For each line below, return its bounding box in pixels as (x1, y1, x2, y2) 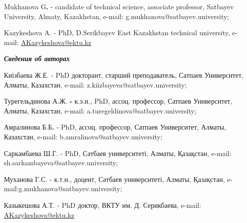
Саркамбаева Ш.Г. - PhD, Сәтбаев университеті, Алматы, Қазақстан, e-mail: (4, 148, 232, 158)
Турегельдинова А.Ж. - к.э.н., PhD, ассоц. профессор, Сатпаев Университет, (4, 96, 232, 106)
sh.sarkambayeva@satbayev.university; (4, 157, 118, 168)
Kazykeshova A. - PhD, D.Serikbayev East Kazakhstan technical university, (4, 27, 230, 38)
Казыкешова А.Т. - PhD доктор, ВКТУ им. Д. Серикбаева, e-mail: (4, 200, 201, 210)
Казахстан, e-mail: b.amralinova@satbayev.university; (4, 131, 163, 141)
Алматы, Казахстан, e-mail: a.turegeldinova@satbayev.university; (4, 105, 197, 115)
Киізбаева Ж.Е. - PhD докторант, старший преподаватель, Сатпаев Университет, (4, 69, 244, 80)
